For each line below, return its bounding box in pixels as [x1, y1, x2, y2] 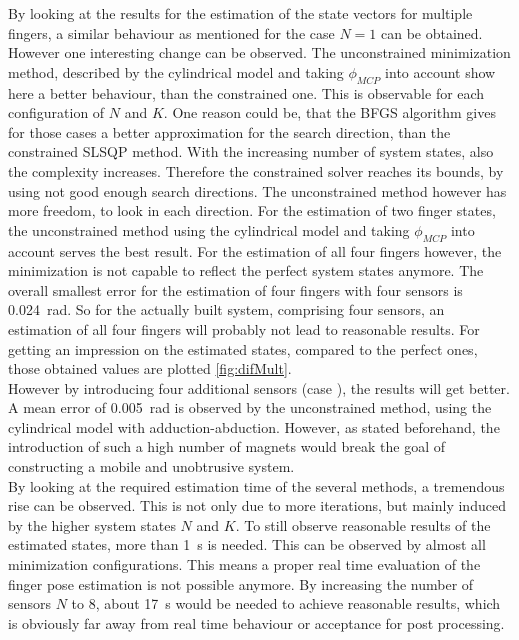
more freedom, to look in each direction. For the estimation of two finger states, [8, 200, 496, 221]
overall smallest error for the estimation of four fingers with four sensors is [8, 279, 463, 300]
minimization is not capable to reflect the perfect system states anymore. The [8, 260, 484, 281]
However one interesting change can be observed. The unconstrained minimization [8, 42, 511, 63]
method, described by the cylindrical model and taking [8, 61, 344, 82]
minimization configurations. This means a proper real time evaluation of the [8, 554, 481, 575]
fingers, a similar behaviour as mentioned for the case [8, 22, 335, 43]
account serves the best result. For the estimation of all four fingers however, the [8, 240, 502, 261]
